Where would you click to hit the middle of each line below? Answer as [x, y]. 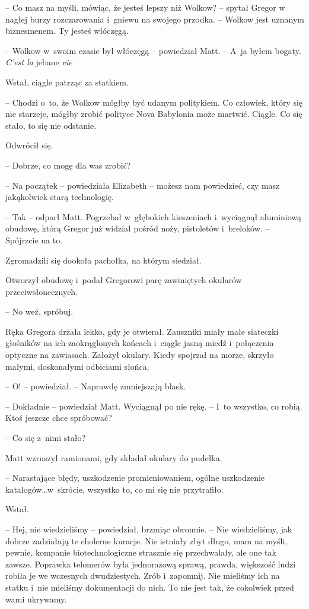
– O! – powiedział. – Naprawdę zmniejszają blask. [96, 386]
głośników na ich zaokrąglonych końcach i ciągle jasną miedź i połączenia [140, 343]
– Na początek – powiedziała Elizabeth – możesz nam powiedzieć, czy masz [143, 185]
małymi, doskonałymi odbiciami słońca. [77, 366]
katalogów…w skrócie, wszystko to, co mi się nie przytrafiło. [114, 489]
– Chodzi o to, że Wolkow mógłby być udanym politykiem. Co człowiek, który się [154, 102]
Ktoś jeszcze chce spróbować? [59, 418]
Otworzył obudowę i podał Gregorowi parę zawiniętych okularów [124, 280]
